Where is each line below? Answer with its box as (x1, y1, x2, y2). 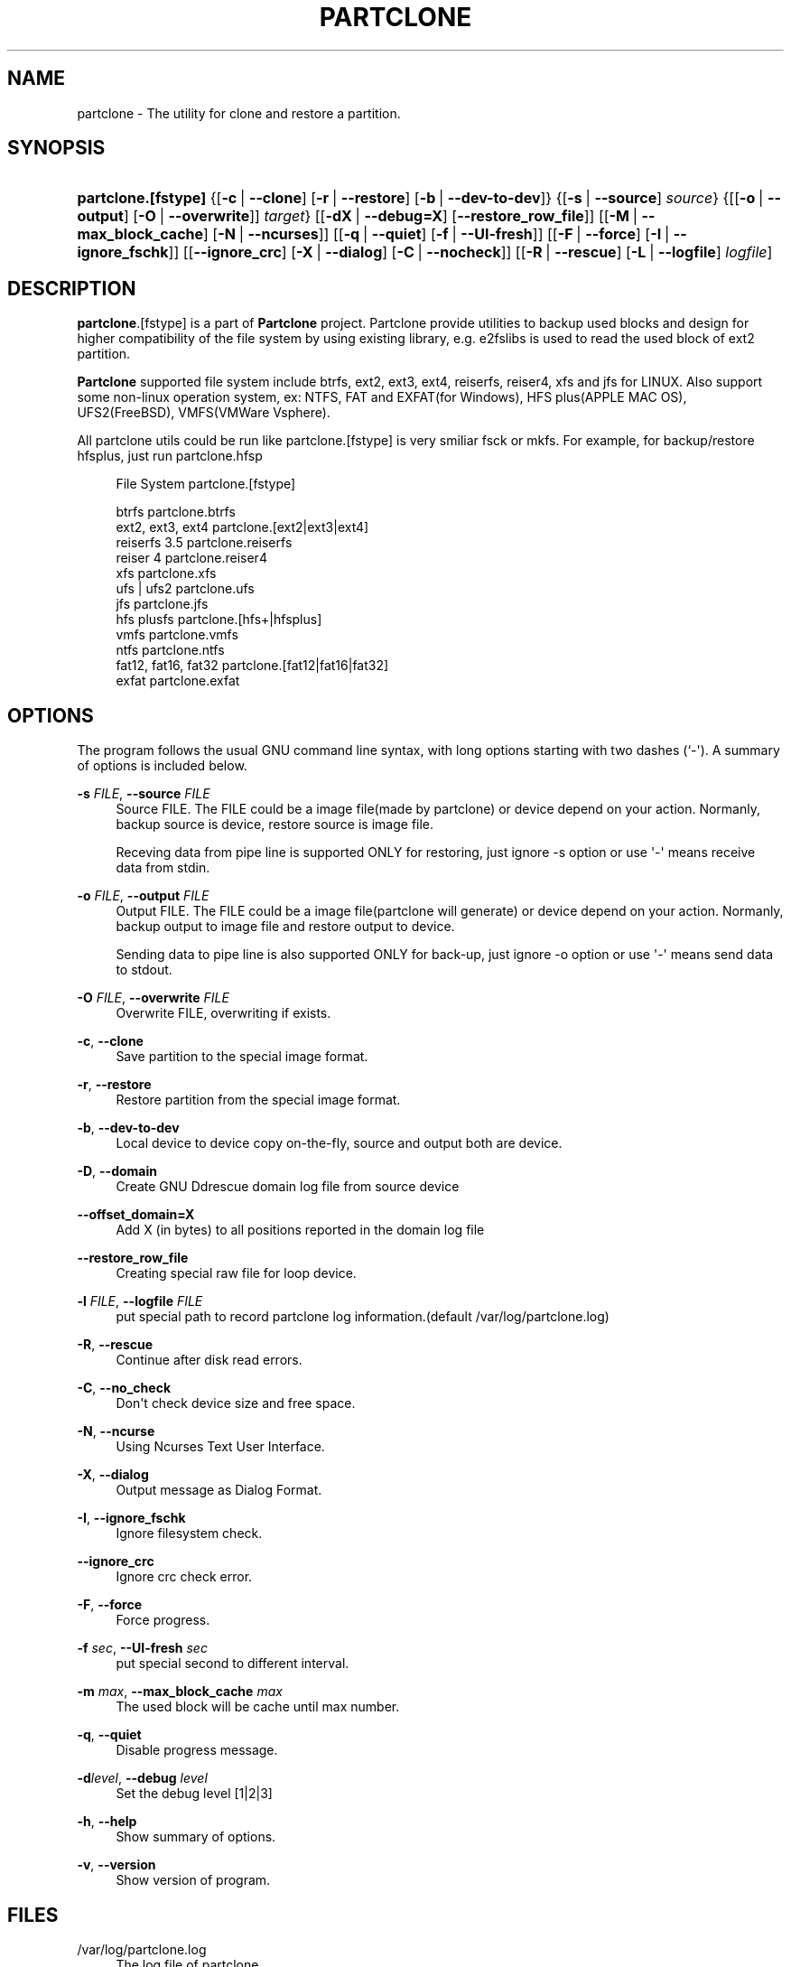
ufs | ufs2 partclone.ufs (116, 581, 255, 597)
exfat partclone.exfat (116, 673, 240, 689)
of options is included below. (77, 758, 247, 774)
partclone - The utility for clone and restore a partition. (77, 105, 401, 121)
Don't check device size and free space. (116, 1395, 356, 1412)
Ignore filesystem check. (116, 1525, 263, 1542)
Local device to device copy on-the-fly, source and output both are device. (116, 1135, 563, 1151)
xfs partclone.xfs (116, 565, 217, 582)
